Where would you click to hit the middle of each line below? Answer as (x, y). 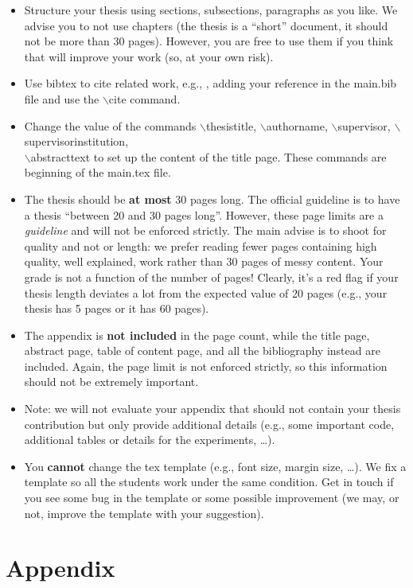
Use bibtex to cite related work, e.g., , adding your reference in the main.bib (210, 83)
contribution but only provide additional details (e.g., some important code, (209, 424)
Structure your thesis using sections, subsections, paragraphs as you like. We (211, 10)
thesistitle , (231, 125)
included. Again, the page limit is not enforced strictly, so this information (206, 366)
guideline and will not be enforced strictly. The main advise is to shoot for (205, 230)
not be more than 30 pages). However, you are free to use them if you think (209, 41)
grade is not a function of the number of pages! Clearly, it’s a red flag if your (211, 276)
